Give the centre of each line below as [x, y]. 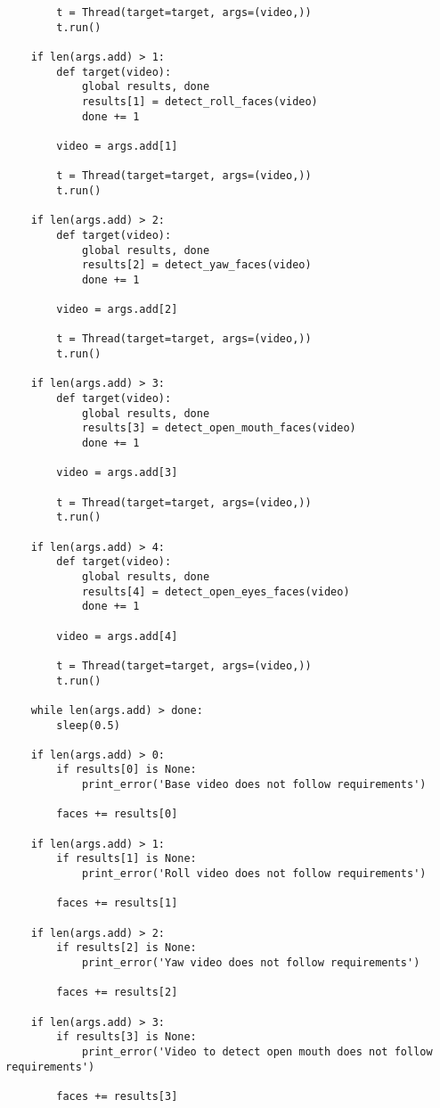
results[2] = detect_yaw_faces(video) [196, 265]
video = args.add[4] [117, 636]
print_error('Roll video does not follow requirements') [254, 874]
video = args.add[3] [117, 473]
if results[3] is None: [126, 1037]
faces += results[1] [117, 903]
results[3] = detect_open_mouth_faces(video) [219, 428]
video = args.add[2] [117, 310]
